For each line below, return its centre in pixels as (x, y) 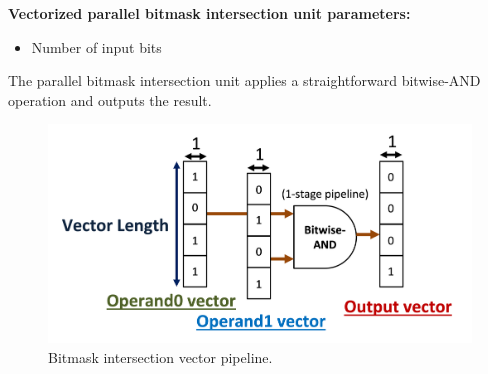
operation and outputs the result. (110, 99)
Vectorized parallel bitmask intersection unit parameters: (209, 13)
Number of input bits (96, 46)
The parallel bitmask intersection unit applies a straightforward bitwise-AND (244, 80)
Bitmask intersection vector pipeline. (160, 356)
